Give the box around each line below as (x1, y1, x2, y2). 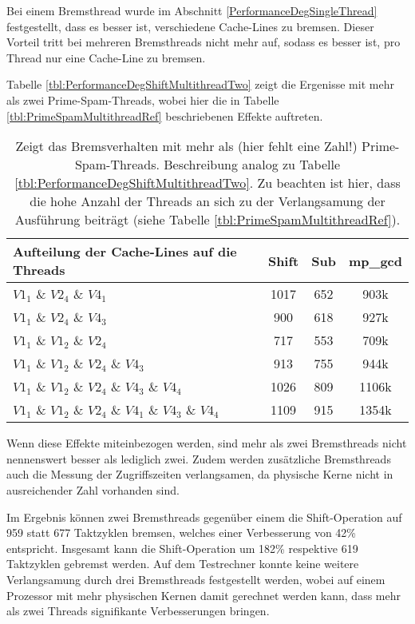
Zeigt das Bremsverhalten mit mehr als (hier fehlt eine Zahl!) (15, 137, 358, 156)
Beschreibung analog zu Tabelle (164, 155, 341, 174)
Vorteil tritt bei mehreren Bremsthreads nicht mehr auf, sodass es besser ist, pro (6, 34, 401, 50)
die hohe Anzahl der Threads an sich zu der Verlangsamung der (30, 192, 385, 211)
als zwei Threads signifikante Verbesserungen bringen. (6, 602, 270, 619)
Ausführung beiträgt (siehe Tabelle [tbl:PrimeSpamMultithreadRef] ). (14, 210, 401, 229)
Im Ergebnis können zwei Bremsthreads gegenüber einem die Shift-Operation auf (6, 508, 402, 525)
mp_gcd (348, 251, 402, 270)
